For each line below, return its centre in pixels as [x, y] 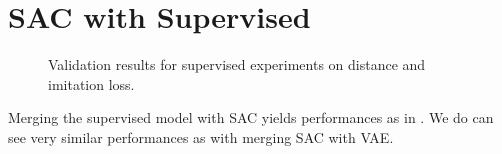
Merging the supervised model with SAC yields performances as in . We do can [251, 117]
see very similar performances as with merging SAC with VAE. [201, 136]
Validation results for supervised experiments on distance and [237, 64]
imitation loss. [91, 83]
